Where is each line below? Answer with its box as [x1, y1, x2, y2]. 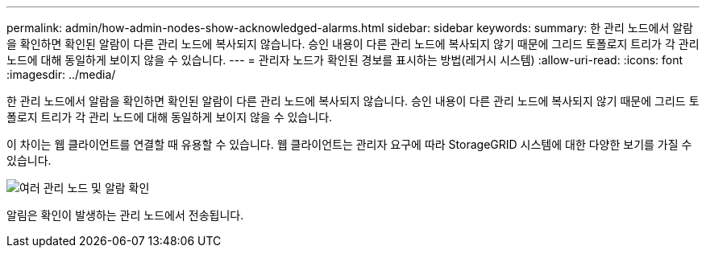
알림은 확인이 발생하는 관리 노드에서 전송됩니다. [6, 208, 244, 222]
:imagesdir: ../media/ [6, 68, 116, 81]
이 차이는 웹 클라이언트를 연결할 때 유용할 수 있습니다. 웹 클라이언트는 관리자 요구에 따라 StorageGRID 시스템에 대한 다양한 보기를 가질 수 [6, 137, 692, 151]
